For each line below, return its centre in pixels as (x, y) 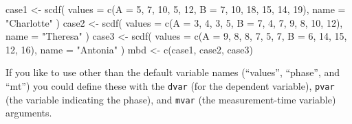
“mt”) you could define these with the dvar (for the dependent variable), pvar (170, 85)
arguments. (29, 113)
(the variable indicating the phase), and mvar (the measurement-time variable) (171, 99)
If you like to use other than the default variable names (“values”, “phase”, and (173, 72)
